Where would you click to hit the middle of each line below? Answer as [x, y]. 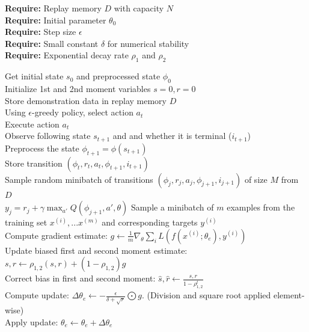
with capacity [139, 8]
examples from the [261, 207]
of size [256, 179]
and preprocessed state [118, 76]
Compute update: [37, 295]
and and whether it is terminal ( [172, 136]
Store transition [34, 163]
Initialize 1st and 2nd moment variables [78, 88]
